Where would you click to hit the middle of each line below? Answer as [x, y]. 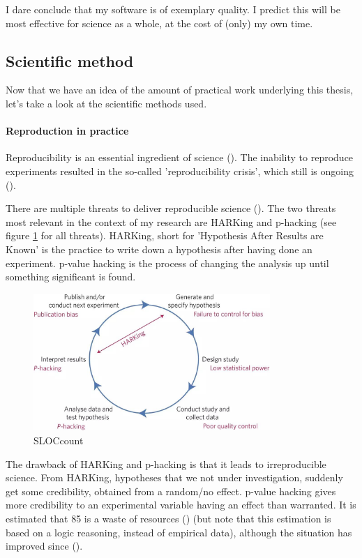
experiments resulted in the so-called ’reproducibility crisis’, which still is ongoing [180, 171]
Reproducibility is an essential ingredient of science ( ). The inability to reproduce [180, 157]
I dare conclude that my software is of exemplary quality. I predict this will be [173, 9]
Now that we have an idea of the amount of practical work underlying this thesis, [180, 90]
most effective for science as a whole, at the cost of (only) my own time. [159, 23]
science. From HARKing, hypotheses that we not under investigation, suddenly [174, 477]
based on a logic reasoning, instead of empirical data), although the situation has [179, 532]
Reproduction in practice [67, 131]
